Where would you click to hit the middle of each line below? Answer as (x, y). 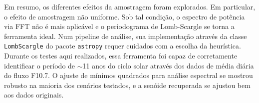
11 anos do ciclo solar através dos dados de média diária (168, 65)
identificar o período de (40, 65)
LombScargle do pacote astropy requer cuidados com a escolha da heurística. (123, 46)
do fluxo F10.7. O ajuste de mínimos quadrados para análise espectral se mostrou (129, 75)
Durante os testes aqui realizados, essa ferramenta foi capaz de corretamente (121, 56)
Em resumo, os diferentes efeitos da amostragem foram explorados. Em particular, (130, 6)
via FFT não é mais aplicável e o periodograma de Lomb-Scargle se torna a (119, 26)
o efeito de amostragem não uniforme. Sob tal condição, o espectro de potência (125, 16)
